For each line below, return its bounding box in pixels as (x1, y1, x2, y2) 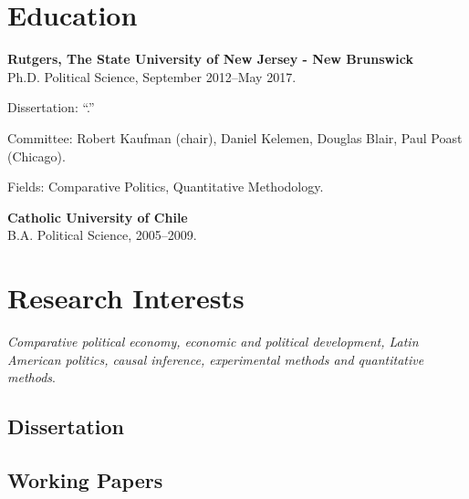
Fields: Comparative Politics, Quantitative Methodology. (7, 177, 324, 196)
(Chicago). (7, 146, 66, 165)
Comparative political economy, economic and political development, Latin (7, 332, 419, 350)
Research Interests (7, 279, 245, 317)
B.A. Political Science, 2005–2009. (7, 225, 197, 244)
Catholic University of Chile (7, 207, 188, 226)
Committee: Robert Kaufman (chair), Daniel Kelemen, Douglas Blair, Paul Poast (7, 128, 463, 147)
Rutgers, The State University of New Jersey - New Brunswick (7, 49, 413, 68)
